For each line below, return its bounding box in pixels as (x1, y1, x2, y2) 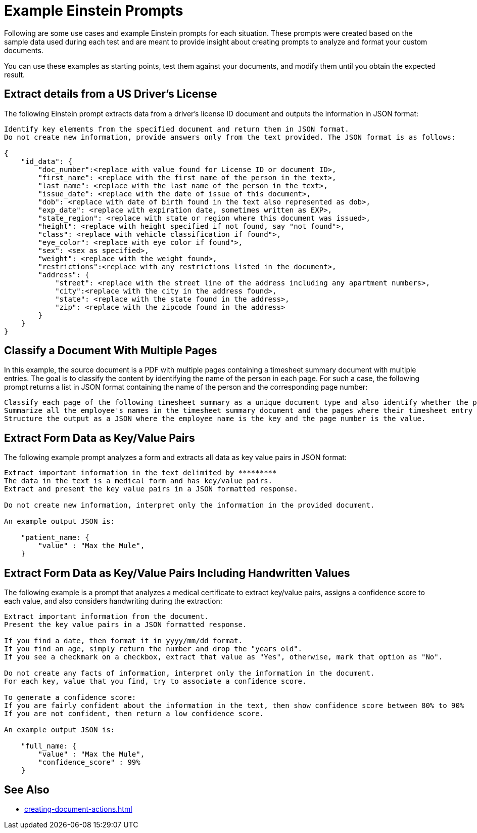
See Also (4, 783, 50, 796)
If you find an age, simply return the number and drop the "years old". (4, 645, 303, 653)
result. (4, 70, 25, 79)
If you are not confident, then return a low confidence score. (4, 710, 264, 718)
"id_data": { (21, 157, 72, 165)
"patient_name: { (21, 533, 89, 542)
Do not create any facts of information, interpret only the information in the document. (4, 669, 375, 678)
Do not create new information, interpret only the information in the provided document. (4, 501, 375, 510)
